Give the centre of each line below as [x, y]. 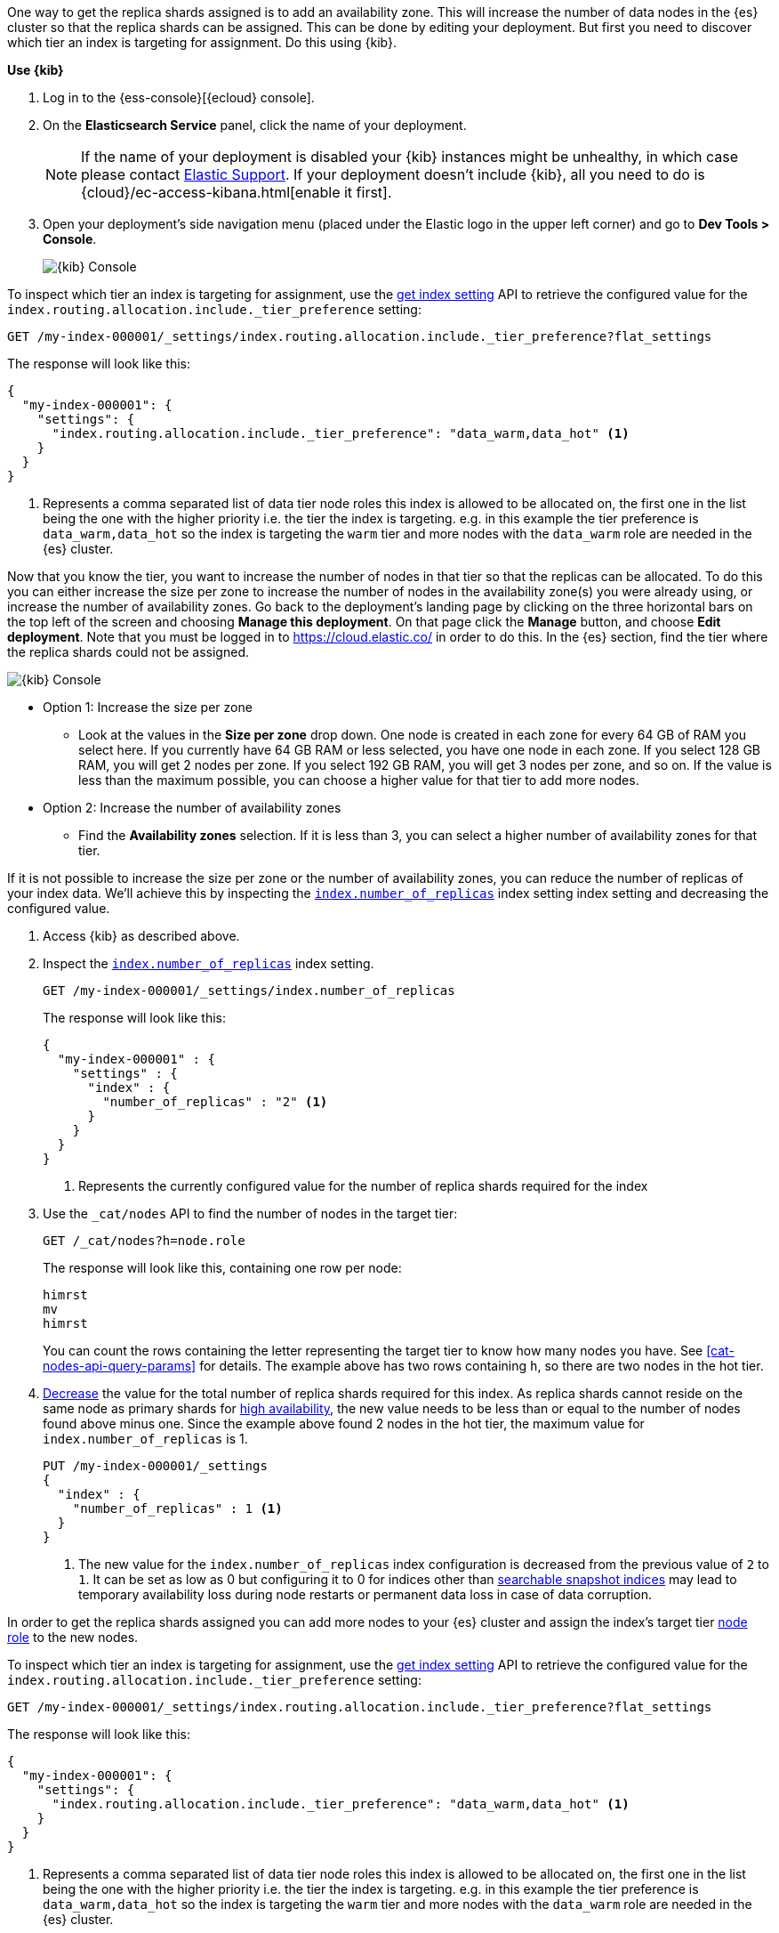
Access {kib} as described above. [141, 936]
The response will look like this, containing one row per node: [222, 1268]
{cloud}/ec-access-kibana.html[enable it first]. [237, 192]
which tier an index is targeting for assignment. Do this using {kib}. [202, 42]
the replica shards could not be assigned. [128, 652]
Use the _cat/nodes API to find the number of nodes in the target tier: [250, 1213]
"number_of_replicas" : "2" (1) [215, 1102]
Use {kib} [36, 70]
